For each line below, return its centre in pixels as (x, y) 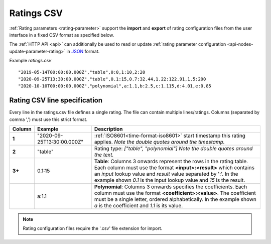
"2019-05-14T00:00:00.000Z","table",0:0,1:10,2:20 (82, 72)
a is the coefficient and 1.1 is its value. (139, 205)
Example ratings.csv (30, 61)
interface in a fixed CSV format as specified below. (62, 35)
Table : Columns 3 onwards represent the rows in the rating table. (171, 161)
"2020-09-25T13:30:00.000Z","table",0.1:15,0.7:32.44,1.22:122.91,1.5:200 (112, 79)
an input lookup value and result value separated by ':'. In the (166, 174)
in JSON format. (83, 51)
